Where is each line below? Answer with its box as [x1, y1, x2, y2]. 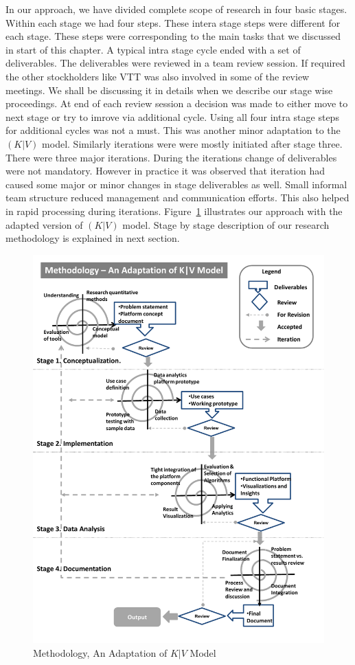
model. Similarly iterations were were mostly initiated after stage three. [42, 136, 343, 150]
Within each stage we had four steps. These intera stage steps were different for [5, 15, 341, 30]
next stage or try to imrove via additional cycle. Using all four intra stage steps [5, 109, 339, 124]
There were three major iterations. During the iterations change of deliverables [5, 150, 337, 164]
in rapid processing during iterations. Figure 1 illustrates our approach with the [5, 203, 343, 218]
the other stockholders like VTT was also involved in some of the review [5, 69, 310, 83]
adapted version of [5, 217, 83, 232]
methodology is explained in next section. [5, 231, 180, 245]
